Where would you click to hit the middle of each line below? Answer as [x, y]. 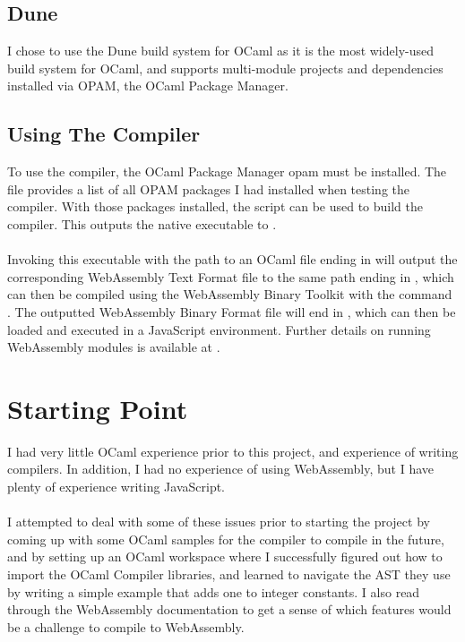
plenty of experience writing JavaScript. [116, 487]
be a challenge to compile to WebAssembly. [126, 626]
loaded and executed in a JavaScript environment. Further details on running [219, 329]
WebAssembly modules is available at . [114, 347]
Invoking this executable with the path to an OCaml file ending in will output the [232, 259]
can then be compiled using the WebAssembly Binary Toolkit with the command [230, 294]
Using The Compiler [104, 134]
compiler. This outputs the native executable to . [142, 223]
